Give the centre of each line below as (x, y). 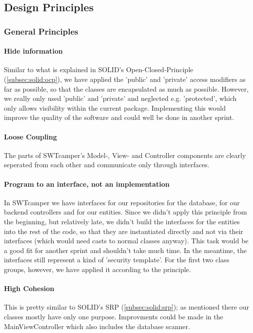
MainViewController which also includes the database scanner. (97, 326)
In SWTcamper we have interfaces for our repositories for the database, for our (122, 202)
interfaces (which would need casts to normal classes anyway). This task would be (126, 241)
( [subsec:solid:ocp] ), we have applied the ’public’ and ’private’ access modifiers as (125, 79)
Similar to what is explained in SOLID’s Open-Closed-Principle (99, 69)
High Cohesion (29, 288)
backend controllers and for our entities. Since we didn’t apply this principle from (126, 212)
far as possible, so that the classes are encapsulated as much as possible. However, (126, 88)
